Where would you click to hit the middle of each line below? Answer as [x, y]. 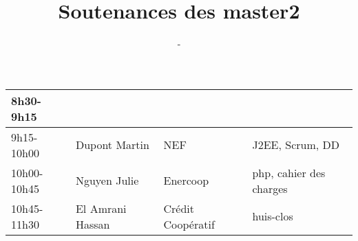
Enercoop [186, 181]
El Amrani [101, 208]
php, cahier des [289, 172]
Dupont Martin [112, 145]
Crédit [179, 208]
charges [270, 188]
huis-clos [273, 216]
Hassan [93, 224]
